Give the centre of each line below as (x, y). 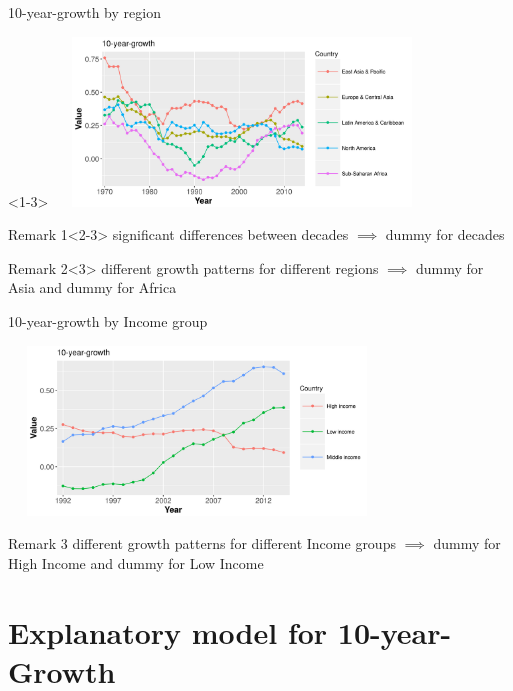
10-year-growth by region (84, 12)
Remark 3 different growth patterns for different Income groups (202, 543)
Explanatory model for (168, 631)
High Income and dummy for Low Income (136, 562)
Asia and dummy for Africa (92, 287)
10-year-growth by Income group (108, 321)
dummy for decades (445, 234)
